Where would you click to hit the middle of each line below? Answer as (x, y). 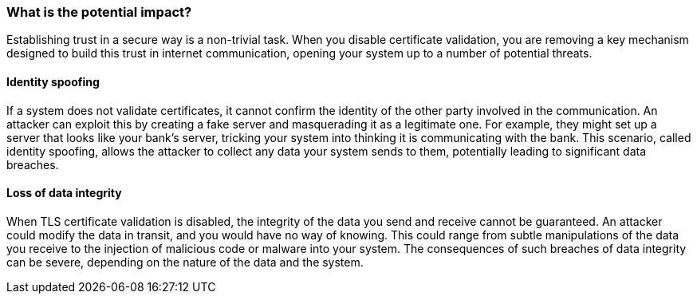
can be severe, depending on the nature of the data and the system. (185, 262)
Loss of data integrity (64, 193)
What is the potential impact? (99, 12)
